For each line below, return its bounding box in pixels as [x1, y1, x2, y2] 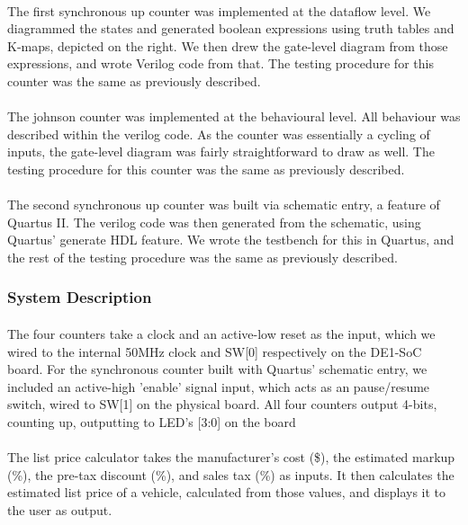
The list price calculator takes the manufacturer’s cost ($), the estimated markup [7, 448, 455, 467]
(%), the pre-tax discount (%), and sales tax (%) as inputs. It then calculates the [7, 465, 454, 484]
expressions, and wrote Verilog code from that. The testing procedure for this [7, 54, 434, 73]
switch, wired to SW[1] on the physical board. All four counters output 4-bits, [7, 395, 437, 414]
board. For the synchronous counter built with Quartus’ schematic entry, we [7, 360, 427, 378]
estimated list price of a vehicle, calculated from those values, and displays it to [7, 483, 446, 502]
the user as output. [7, 500, 112, 519]
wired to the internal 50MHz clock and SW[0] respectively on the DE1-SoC [7, 342, 422, 360]
